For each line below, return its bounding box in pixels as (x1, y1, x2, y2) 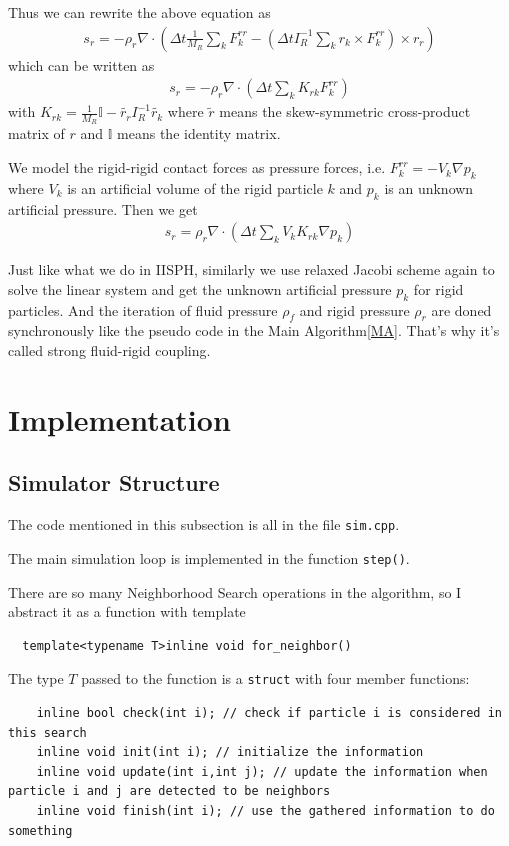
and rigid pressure (299, 299, 410, 320)
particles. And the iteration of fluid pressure (8, 299, 278, 320)
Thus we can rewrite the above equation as (8, 2, 271, 22)
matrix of (8, 123, 65, 144)
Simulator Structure (8, 467, 220, 498)
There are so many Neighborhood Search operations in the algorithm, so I (8, 581, 462, 602)
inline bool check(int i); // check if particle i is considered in (36, 706, 502, 720)
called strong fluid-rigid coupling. (8, 340, 211, 361)
